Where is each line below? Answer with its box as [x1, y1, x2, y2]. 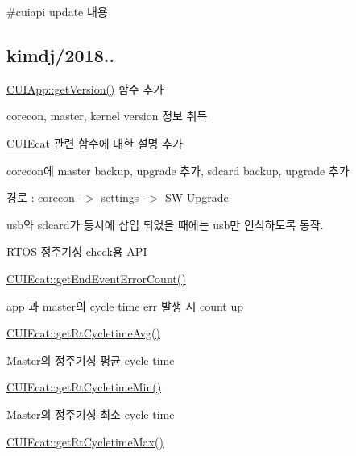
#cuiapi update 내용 [6, 3, 108, 19]
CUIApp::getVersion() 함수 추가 [6, 80, 164, 97]
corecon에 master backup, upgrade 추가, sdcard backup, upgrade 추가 [6, 161, 350, 178]
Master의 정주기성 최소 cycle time [6, 405, 175, 422]
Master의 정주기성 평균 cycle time [6, 351, 175, 368]
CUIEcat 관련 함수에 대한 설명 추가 [6, 134, 183, 151]
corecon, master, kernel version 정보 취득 [6, 107, 208, 124]
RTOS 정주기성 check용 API [6, 243, 147, 260]
